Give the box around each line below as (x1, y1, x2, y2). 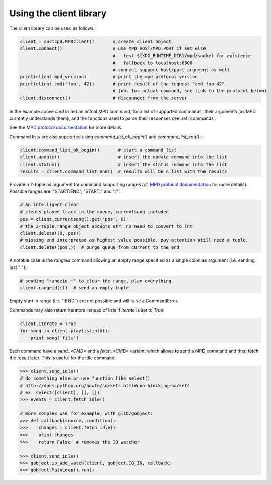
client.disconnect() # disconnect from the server (20, 95, 187, 101)
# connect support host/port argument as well (112, 67, 230, 73)
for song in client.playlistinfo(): (20, 328, 111, 334)
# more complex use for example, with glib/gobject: (20, 411, 153, 416)
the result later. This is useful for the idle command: (9, 355, 116, 361)
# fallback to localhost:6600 (112, 60, 193, 66)
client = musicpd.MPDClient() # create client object (20, 38, 172, 44)
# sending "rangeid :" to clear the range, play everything (20, 278, 172, 284)
